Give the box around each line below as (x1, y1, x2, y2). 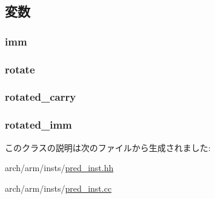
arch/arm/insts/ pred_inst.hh (5, 161, 114, 174)
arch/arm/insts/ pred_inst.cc (5, 181, 112, 194)
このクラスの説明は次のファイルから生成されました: (5, 141, 211, 153)
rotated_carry (5, 89, 76, 104)
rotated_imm (5, 117, 72, 132)
